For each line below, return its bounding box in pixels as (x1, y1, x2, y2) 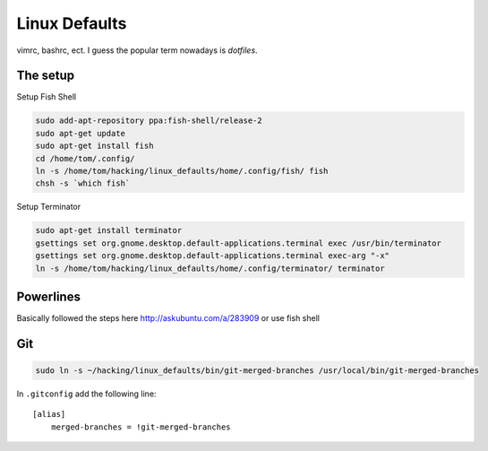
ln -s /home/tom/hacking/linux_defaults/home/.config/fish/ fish (35, 166, 329, 176)
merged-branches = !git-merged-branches (50, 421, 232, 432)
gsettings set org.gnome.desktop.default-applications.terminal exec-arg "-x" (35, 251, 390, 261)
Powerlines (16, 289, 81, 304)
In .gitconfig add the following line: (16, 388, 157, 399)
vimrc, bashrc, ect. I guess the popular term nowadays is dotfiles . (16, 45, 259, 56)
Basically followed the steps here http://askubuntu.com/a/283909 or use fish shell (16, 313, 320, 324)
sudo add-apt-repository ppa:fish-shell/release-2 (35, 116, 263, 126)
